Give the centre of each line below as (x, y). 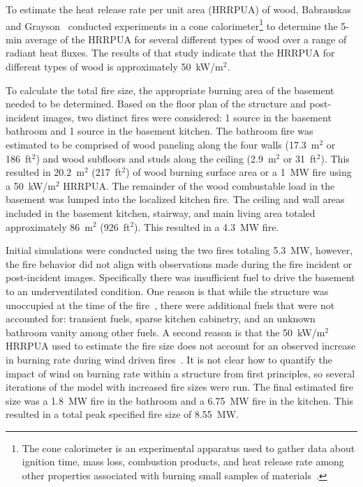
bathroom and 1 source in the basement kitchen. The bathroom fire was (160, 131)
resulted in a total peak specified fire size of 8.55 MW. (122, 414)
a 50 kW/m (31, 185)
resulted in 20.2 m (45, 172)
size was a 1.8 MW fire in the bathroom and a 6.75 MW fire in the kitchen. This (180, 400)
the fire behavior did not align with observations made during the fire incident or (179, 263)
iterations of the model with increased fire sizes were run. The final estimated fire (179, 387)
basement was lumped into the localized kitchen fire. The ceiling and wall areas (175, 199)
